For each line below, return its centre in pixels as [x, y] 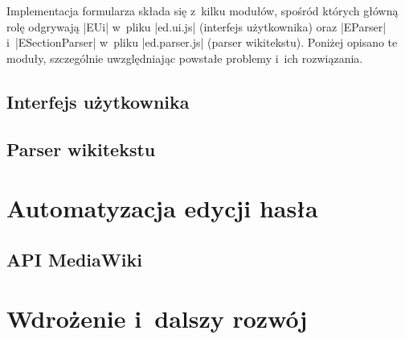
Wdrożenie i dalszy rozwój [157, 318]
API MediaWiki [74, 259]
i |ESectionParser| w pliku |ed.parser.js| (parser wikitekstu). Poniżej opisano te [202, 42]
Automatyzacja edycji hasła [162, 208]
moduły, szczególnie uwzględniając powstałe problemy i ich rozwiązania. [185, 58]
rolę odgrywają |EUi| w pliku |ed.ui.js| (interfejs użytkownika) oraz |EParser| [196, 26]
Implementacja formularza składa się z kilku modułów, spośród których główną [202, 10]
